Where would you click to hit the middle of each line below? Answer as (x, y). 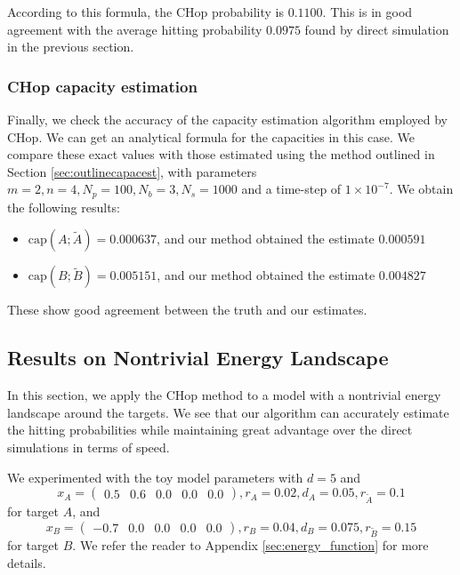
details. (27, 562)
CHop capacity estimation (102, 86)
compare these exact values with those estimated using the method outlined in (221, 154)
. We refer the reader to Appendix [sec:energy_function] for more (250, 545)
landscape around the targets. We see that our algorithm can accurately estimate (228, 412)
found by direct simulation (377, 29)
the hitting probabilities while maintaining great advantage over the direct (210, 430)
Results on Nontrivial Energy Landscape (198, 358)
